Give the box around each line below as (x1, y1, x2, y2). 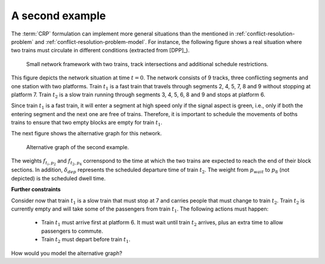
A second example (11, 9, 107, 22)
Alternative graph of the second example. (26, 143, 129, 150)
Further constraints (11, 186, 61, 193)
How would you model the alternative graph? (11, 250, 123, 257)
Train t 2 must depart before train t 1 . (41, 236, 131, 244)
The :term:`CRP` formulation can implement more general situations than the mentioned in (11, 30, 234, 37)
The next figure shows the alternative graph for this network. (11, 130, 162, 137)
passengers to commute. (41, 227, 104, 235)
